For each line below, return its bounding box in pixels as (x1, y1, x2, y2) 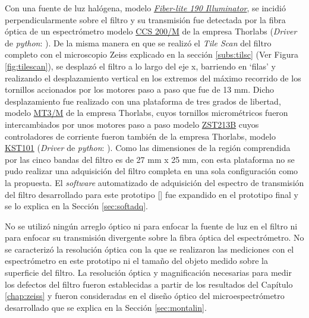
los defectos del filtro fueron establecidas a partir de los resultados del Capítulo (5, 278, 293, 290)
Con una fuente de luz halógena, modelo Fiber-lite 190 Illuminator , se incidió (5, 2, 286, 14)
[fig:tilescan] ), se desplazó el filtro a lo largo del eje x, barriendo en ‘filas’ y (5, 59, 276, 72)
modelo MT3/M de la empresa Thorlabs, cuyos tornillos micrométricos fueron (5, 106, 288, 119)
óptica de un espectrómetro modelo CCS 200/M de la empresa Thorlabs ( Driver (5, 25, 297, 37)
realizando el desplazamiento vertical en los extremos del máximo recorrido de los (5, 71, 301, 84)
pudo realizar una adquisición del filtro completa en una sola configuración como (5, 165, 298, 177)
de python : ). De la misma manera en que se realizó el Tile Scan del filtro (5, 36, 272, 49)
